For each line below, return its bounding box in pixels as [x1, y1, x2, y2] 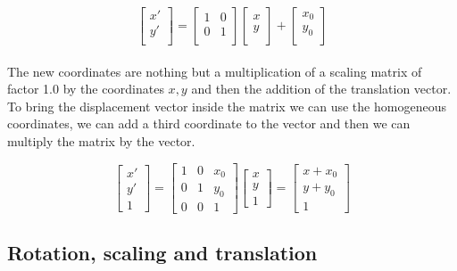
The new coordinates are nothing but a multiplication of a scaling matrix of [7, 62, 422, 80]
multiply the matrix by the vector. [7, 132, 195, 151]
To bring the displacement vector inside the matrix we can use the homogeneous [7, 96, 446, 115]
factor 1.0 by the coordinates [7, 79, 164, 98]
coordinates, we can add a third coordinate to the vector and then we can [7, 114, 411, 133]
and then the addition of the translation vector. [191, 79, 452, 98]
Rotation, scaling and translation [7, 239, 318, 267]
